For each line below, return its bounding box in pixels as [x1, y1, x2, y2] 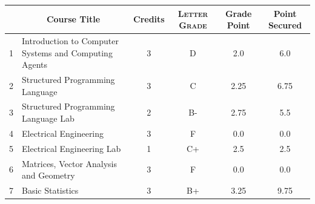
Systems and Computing [22, 46, 113, 59]
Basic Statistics [22, 183, 79, 196]
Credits [133, 13, 165, 25]
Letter [177, 7, 208, 19]
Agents [22, 58, 48, 71]
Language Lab [22, 112, 75, 124]
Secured [268, 19, 302, 31]
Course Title [46, 13, 101, 25]
